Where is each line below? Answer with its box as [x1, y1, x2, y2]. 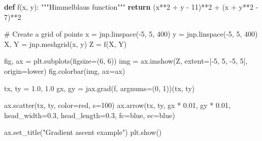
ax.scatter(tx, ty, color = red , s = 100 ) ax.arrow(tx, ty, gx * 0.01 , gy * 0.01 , [4, 100, 231, 110]
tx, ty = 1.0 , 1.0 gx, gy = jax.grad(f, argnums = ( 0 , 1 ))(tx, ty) [4, 82, 195, 93]
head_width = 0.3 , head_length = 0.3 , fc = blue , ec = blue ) [4, 109, 175, 120]
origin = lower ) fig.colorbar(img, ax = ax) [4, 65, 125, 76]
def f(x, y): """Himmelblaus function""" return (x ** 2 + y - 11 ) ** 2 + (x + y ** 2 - [4, 2, 258, 12]
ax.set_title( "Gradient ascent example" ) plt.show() [4, 127, 162, 137]
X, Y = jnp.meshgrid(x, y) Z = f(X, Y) [4, 38, 127, 49]
